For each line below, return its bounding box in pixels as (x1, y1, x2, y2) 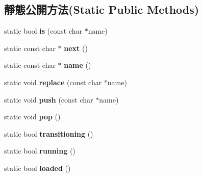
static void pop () (4, 111, 61, 122)
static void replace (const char (4, 77, 102, 87)
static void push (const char (4, 94, 93, 105)
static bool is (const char (4, 26, 82, 36)
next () (64, 42, 88, 53)
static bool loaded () (4, 162, 71, 173)
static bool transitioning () (4, 128, 93, 139)
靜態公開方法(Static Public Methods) (4, 2, 199, 17)
